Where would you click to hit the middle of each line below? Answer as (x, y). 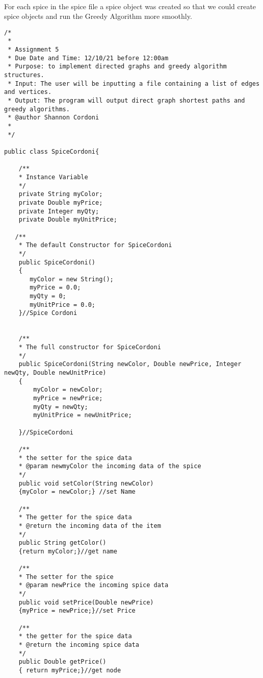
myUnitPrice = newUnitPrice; (83, 415)
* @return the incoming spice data (79, 645)
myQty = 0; (48, 296)
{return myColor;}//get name (68, 551)
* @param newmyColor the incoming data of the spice (110, 466)
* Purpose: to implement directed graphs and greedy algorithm (117, 67)
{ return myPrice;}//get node (70, 670)
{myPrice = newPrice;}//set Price (77, 611)
